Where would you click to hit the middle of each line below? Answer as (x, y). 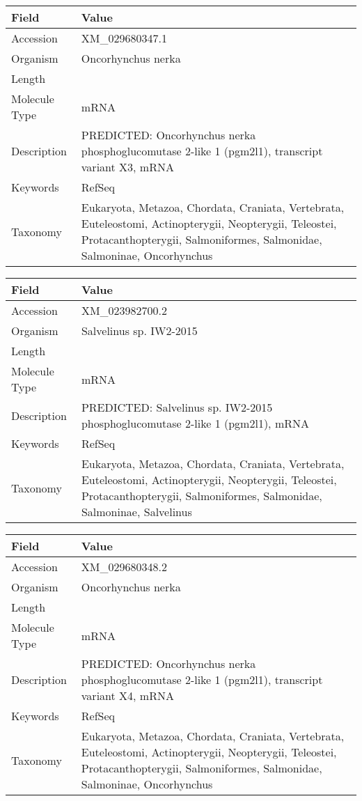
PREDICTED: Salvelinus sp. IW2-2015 (177, 407)
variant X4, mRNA (127, 695)
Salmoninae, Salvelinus (136, 512)
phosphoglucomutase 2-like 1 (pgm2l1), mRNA (195, 423)
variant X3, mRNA (127, 167)
